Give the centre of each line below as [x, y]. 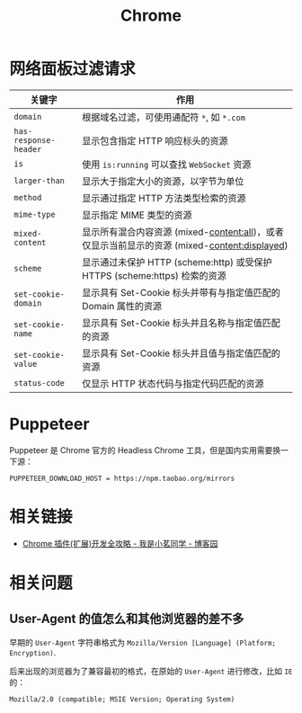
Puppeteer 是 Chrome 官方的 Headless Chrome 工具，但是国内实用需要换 [145, 450]
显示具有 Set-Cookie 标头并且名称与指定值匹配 [181, 323]
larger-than [40, 180]
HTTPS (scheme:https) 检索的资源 [154, 275]
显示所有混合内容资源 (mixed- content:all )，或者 [183, 232]
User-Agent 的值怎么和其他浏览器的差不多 [127, 619]
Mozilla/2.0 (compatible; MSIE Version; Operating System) [122, 699]
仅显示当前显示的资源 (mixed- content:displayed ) [185, 245]
